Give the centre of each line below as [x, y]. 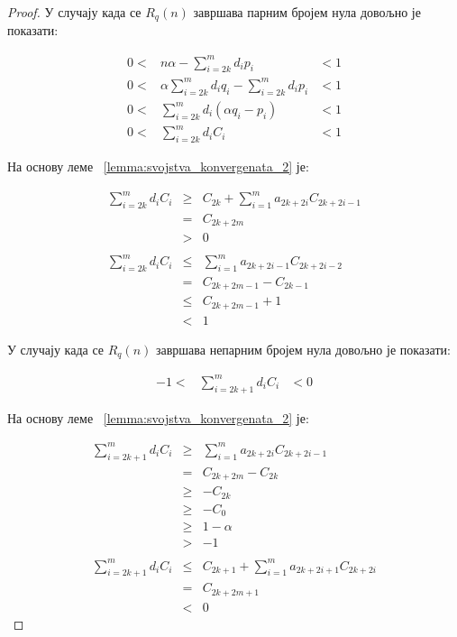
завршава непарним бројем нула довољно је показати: [303, 349]
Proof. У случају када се [74, 12]
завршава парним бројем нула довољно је [307, 12]
